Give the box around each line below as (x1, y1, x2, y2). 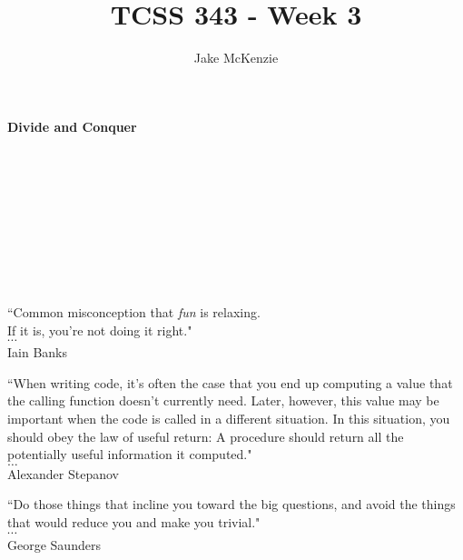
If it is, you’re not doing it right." (7, 320, 192, 339)
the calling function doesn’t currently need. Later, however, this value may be (7, 391, 439, 410)
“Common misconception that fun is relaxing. (7, 303, 261, 322)
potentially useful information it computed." (7, 445, 252, 464)
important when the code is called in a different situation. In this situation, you (7, 409, 450, 428)
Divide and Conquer (7, 116, 137, 135)
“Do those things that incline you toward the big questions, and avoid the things (7, 495, 456, 514)
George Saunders (7, 535, 101, 554)
